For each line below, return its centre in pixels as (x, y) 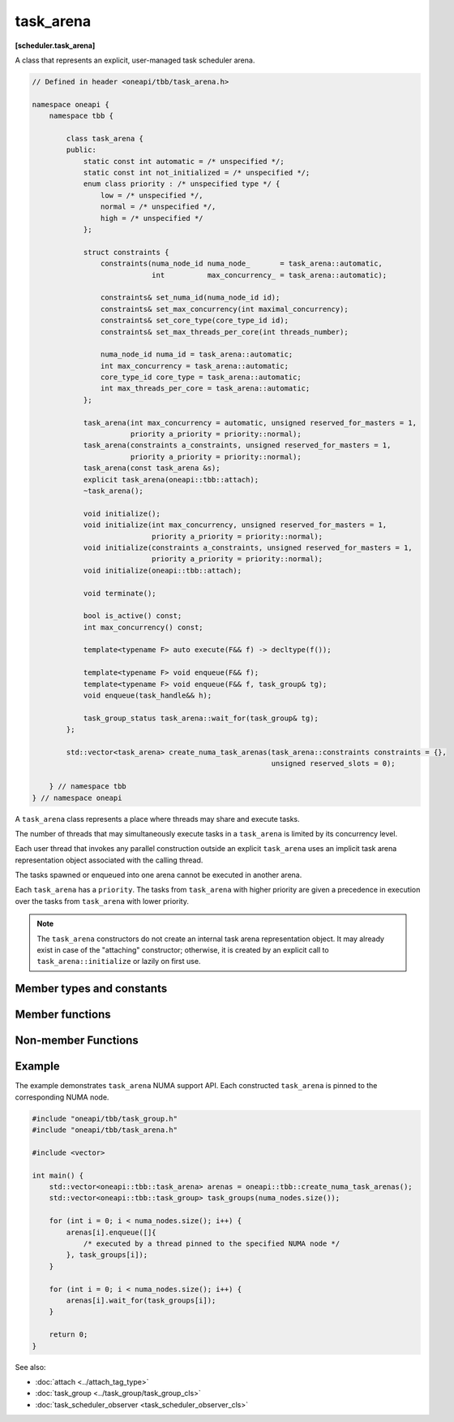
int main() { (58, 1175)
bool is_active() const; (133, 616)
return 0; (69, 1335)
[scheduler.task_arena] (55, 45)
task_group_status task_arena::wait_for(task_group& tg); (201, 718)
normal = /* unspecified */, (158, 207)
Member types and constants (91, 989)
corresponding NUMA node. (62, 1097)
